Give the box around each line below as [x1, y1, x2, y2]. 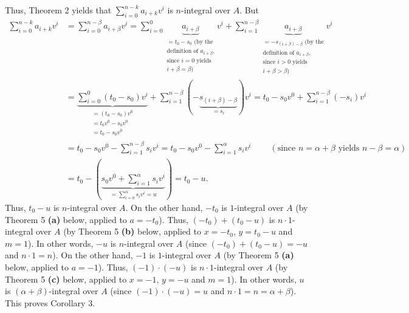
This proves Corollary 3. [5, 296, 95, 309]
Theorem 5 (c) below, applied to [5, 272, 127, 285]
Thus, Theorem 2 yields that [5, 4, 112, 16]
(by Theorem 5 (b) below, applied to [63, 225, 201, 238]
